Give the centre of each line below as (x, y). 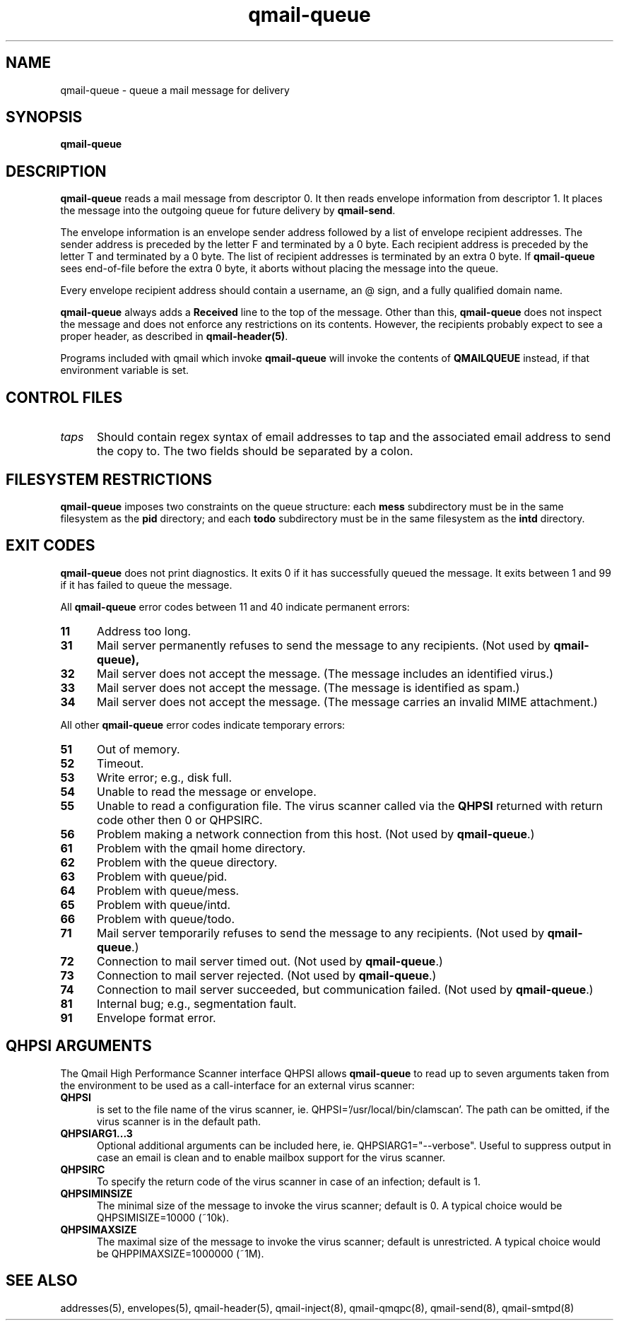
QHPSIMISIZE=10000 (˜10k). (163, 1217)
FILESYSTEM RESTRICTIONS (109, 479)
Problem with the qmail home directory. (201, 848)
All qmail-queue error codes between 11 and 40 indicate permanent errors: (235, 606)
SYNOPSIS (44, 117)
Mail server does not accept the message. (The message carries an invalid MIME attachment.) (347, 702)
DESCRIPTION (56, 171)
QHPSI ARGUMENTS (79, 1046)
